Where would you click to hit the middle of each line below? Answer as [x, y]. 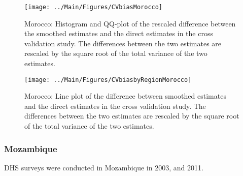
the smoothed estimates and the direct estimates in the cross [119, 33]
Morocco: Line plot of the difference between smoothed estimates [125, 96]
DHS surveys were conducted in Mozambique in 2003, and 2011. [104, 167]
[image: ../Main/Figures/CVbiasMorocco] [94, 7]
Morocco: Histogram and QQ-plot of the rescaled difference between [130, 23]
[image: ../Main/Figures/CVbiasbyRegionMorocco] [108, 80]
